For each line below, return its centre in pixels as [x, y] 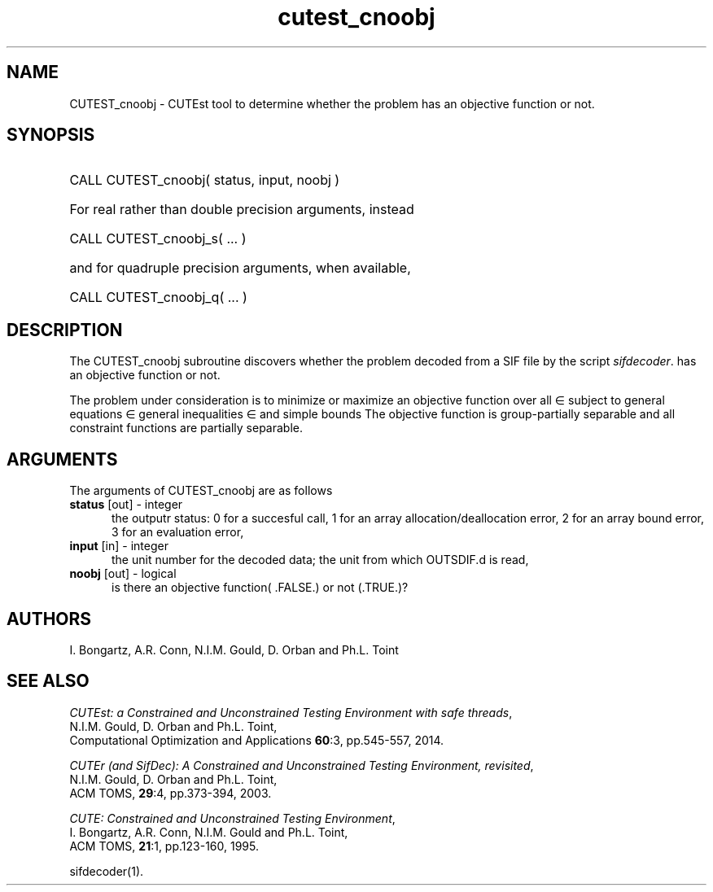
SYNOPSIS [51, 135]
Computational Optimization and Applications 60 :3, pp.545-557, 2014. [257, 740]
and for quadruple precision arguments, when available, [240, 268]
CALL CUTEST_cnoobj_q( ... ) [158, 297]
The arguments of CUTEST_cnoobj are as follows [201, 491]
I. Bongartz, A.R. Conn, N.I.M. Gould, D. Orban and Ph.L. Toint [234, 649]
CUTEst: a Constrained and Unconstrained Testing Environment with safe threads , [291, 712]
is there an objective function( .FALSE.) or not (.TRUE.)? [260, 588]
